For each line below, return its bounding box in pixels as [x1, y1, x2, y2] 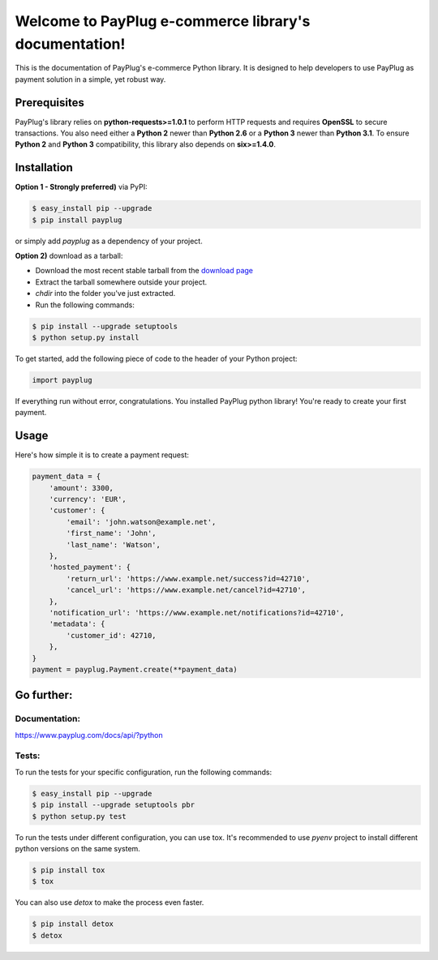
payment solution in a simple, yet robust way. [15, 74, 166, 84]
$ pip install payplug [32, 215, 122, 225]
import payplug [32, 375, 92, 384]
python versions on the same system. [15, 843, 141, 853]
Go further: [15, 688, 73, 702]
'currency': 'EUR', [49, 495, 127, 504]
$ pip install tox [32, 865, 105, 875]
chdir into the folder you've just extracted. [35, 289, 176, 298]
